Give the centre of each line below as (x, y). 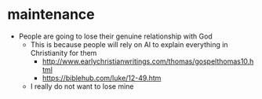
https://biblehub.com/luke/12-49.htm (102, 78)
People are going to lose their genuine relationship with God (115, 36)
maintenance (51, 15)
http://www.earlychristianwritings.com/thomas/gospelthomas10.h (148, 61)
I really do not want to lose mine (82, 86)
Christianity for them (64, 53)
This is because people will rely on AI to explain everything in (129, 44)
